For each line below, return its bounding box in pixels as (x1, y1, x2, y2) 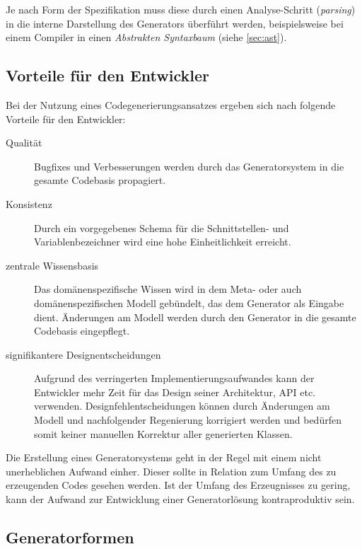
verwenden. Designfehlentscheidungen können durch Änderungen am (34, 398, 330, 413)
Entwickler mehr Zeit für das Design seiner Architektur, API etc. (34, 384, 316, 399)
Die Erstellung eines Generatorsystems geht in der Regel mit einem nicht (6, 450, 322, 465)
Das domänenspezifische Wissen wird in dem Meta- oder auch (34, 282, 302, 296)
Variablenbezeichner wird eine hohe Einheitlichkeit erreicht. (34, 234, 291, 249)
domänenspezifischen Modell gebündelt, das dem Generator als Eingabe (34, 295, 344, 310)
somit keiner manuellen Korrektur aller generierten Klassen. (34, 426, 293, 441)
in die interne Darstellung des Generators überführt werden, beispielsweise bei (6, 16, 344, 30)
